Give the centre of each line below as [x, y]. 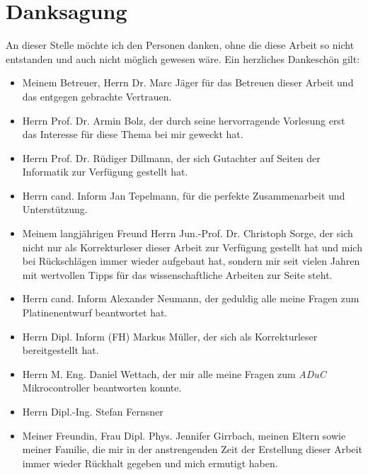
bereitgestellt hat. [61, 350]
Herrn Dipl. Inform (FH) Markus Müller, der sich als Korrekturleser [170, 336]
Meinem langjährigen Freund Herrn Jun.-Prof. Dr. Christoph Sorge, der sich [188, 233]
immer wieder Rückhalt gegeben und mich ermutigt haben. [150, 463]
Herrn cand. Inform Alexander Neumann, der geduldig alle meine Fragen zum [191, 298]
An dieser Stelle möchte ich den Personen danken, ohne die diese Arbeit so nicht [180, 45]
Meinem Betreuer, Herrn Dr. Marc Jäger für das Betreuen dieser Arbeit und [188, 82]
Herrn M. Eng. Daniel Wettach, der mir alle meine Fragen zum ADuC [174, 373]
